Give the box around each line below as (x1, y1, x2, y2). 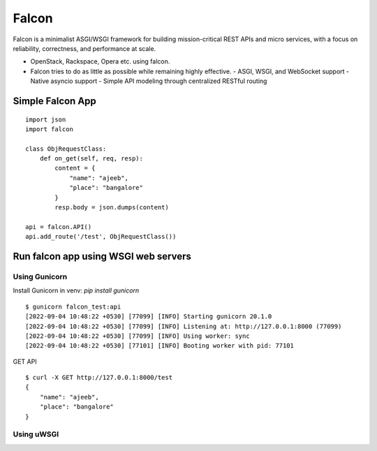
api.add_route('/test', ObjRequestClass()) (25, 232, 177, 241)
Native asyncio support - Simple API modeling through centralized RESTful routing (30, 77, 267, 85)
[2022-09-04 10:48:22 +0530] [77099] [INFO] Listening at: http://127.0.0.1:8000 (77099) (25, 322, 342, 330)
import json (25, 115, 66, 124)
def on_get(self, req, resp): (39, 154, 143, 163)
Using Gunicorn (13, 272, 68, 281)
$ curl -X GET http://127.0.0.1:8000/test (25, 374, 173, 382)
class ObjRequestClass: (25, 145, 107, 153)
